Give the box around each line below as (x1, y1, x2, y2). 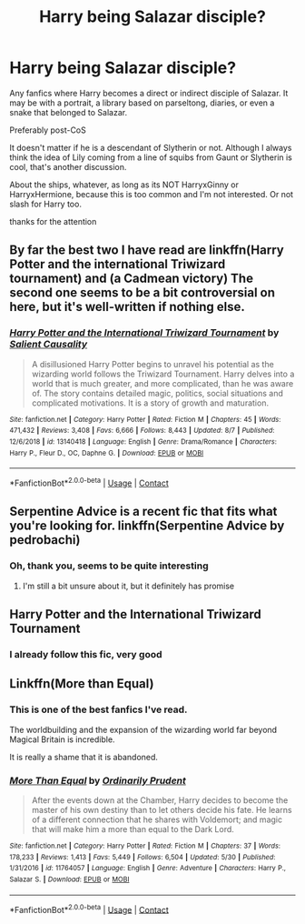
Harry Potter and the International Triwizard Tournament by (9, 326, 280, 339)
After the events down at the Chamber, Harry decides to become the (31, 794, 289, 806)
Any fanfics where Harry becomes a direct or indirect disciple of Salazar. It (9, 87, 289, 98)
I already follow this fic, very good (9, 648, 162, 660)
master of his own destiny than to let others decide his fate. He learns (31, 804, 292, 815)
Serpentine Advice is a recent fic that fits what (9, 504, 278, 519)
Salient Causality (9, 338, 88, 351)
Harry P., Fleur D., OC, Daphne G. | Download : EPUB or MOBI (9, 448, 204, 457)
